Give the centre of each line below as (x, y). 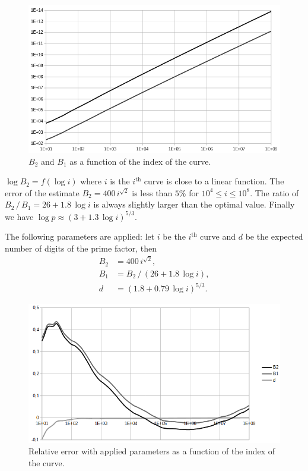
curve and (218, 236)
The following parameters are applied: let (80, 236)
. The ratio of (274, 192)
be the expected (274, 236)
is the (120, 181)
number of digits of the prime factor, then (81, 248)
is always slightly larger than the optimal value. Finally (194, 204)
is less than (152, 192)
